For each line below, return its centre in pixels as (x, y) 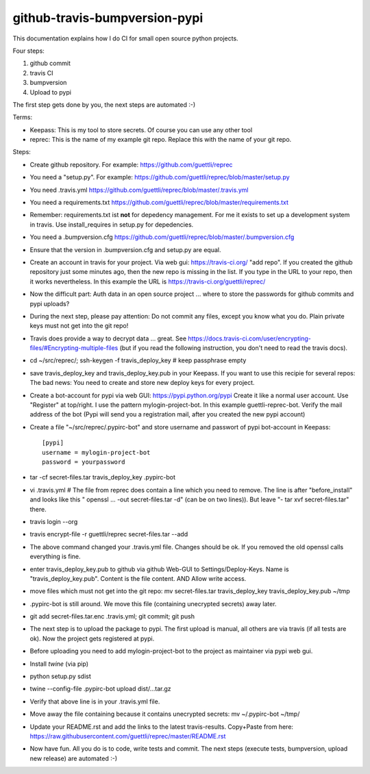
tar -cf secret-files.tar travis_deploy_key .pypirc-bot (103, 477)
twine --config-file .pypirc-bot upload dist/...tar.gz (100, 689)
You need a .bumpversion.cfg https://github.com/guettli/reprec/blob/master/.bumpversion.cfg (162, 237)
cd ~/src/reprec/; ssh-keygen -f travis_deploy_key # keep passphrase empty (138, 360)
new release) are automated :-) (74, 758)
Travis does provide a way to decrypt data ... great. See (108, 338)
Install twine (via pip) (59, 664)
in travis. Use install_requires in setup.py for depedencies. (112, 224)
